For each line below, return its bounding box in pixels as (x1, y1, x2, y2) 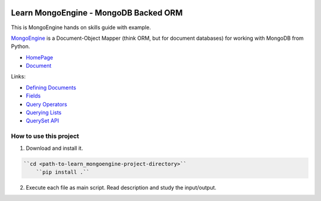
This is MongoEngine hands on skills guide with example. (11, 24, 151, 31)
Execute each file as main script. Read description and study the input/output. (26, 184, 217, 191)
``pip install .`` (36, 168, 90, 175)
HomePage (26, 54, 53, 61)
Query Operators (26, 100, 68, 108)
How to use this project (11, 132, 80, 140)
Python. (11, 43, 30, 50)
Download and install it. (26, 145, 83, 152)
